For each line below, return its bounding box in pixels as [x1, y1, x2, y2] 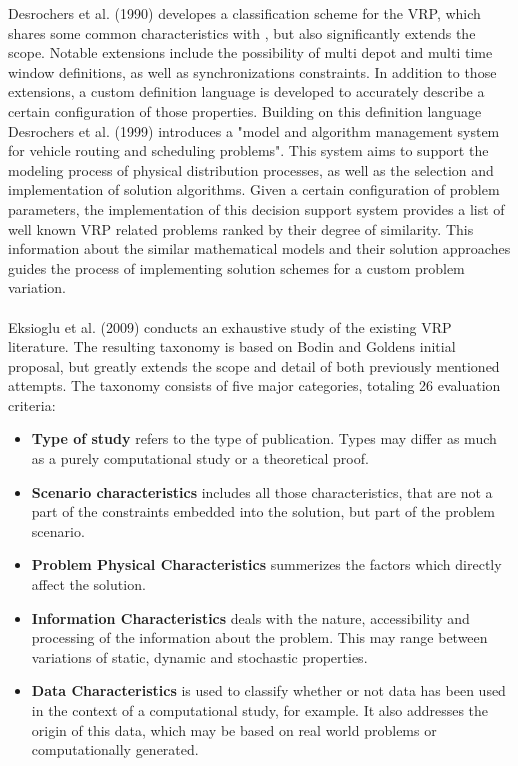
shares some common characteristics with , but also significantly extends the [8, 22, 476, 43]
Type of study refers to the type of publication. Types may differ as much [31, 428, 497, 449]
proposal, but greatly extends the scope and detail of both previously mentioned [8, 355, 500, 376]
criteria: [8, 394, 56, 415]
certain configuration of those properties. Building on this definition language [8, 100, 482, 121]
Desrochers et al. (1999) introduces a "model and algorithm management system [8, 120, 500, 141]
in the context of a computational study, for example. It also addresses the [31, 700, 489, 720]
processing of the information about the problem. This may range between [31, 627, 488, 648]
